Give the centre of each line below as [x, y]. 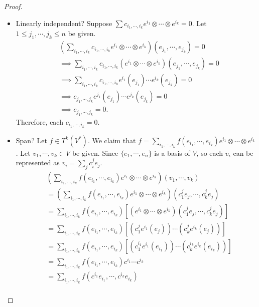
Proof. [13, 6]
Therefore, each [39, 121]
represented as [38, 163]
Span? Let [31, 140]
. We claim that [112, 140]
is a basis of [172, 152]
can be [243, 152]
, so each [210, 152]
